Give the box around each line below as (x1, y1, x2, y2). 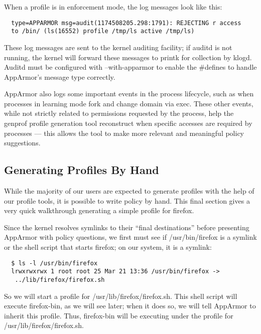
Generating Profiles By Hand (4, 162, 159, 178)
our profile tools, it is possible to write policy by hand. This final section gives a (4, 195, 250, 206)
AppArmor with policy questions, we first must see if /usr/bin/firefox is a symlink (4, 232, 257, 242)
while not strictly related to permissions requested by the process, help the (4, 108, 234, 118)
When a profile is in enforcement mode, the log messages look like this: (4, 2, 222, 12)
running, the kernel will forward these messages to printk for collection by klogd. (4, 52, 252, 62)
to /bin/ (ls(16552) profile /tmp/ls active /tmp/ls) (11, 28, 195, 35)
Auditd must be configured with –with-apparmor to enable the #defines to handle (4, 62, 257, 72)
